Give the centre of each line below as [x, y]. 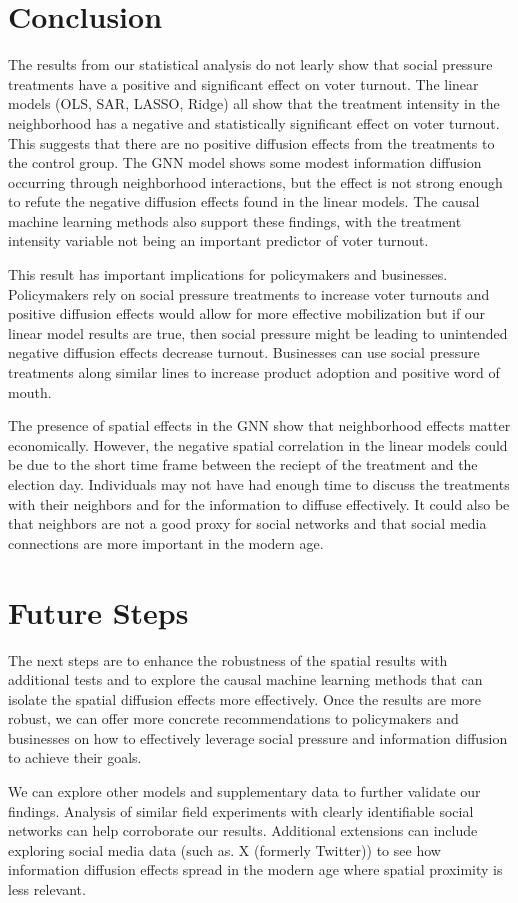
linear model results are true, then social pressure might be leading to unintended [258, 332]
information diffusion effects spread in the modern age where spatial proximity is [255, 869]
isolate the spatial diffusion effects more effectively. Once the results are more [245, 698]
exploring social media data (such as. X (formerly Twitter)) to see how [224, 849]
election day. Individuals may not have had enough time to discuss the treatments [259, 484]
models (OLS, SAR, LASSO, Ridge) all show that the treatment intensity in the [254, 103]
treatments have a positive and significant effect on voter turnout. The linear [243, 83]
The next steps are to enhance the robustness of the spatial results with [228, 659]
